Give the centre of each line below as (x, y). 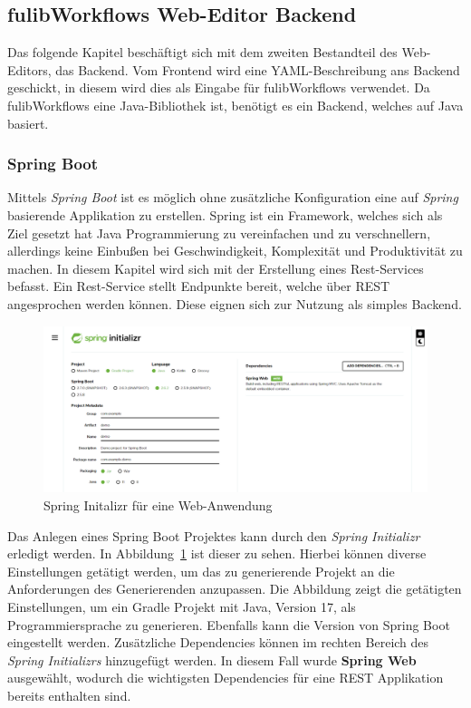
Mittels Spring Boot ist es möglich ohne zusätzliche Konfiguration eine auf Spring (233, 197)
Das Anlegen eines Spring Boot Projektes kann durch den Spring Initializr (214, 535)
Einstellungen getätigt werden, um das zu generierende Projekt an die (201, 571)
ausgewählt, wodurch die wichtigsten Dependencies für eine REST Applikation (226, 678)
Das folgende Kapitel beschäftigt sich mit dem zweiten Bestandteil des (202, 52)
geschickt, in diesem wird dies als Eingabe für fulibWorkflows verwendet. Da (219, 87)
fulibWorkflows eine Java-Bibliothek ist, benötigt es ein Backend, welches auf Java (235, 105)
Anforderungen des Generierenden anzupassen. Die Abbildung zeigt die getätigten (235, 589)
